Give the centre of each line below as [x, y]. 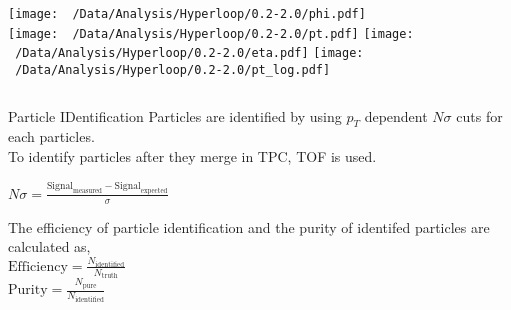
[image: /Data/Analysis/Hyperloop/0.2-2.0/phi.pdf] [187, 14]
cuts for [479, 115]
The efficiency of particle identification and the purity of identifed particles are [249, 226]
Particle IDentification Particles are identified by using [175, 115]
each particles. [51, 136]
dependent [396, 115]
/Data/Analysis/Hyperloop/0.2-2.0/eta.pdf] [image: [189, 53]
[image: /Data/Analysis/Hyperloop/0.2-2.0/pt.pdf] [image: [211, 33]
